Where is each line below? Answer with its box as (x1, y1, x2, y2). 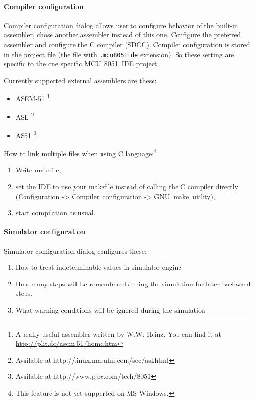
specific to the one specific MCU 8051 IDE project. (4, 58, 159, 69)
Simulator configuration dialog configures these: (4, 245, 147, 256)
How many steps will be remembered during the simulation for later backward (15, 278, 251, 288)
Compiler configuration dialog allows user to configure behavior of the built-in (4, 20, 238, 30)
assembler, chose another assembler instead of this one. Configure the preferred (4, 29, 241, 40)
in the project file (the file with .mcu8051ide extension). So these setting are (4, 49, 234, 59)
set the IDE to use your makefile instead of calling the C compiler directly (15, 181, 238, 192)
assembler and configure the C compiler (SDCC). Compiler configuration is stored (4, 39, 250, 49)
